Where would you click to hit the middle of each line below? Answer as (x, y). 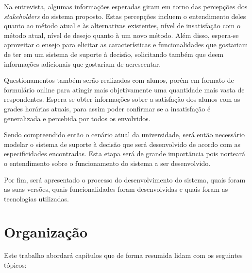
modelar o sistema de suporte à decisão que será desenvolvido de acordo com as (122, 144)
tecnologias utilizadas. (36, 198)
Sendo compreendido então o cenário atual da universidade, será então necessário (124, 135)
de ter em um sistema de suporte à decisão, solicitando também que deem (114, 54)
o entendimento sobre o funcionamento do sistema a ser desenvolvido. (107, 163)
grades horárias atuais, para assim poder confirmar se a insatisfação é (107, 108)
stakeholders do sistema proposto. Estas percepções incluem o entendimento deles (125, 16)
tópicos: (15, 265)
